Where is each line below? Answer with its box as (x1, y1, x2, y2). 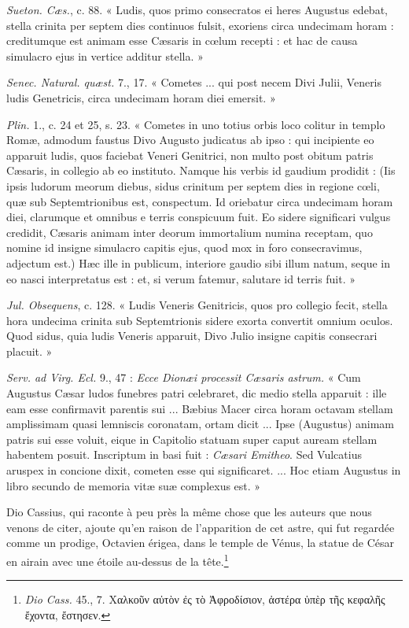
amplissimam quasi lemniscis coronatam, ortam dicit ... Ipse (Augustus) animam (6, 416, 394, 432)
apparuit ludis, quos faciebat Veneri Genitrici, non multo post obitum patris (6, 146, 374, 163)
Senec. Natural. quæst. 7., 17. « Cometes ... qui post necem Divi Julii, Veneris (6, 74, 382, 91)
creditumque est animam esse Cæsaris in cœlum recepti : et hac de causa (6, 32, 358, 49)
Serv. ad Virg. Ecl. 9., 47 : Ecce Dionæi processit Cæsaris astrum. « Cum (6, 369, 361, 386)
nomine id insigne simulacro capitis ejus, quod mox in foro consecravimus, (6, 239, 363, 256)
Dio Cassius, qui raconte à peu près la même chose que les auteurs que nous (6, 504, 372, 520)
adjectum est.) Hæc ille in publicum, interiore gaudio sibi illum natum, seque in (6, 254, 390, 271)
